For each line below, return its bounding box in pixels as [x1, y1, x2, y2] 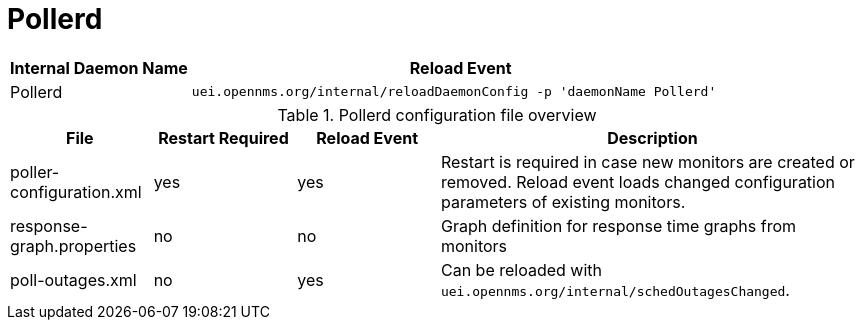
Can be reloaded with [440, 259, 602, 280]
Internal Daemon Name [10, 57, 188, 78]
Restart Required [158, 127, 289, 148]
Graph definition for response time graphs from [440, 215, 797, 236]
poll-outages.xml [10, 269, 137, 290]
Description [607, 127, 698, 148]
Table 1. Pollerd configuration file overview [277, 104, 597, 125]
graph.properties [10, 235, 137, 256]
